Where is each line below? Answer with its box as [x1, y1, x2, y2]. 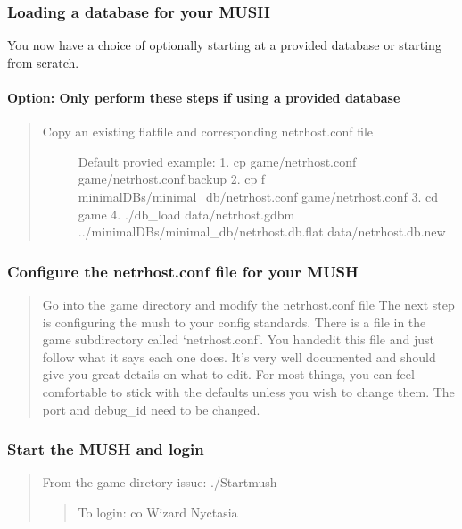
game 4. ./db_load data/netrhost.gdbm [78, 204, 295, 223]
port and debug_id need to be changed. [42, 400, 260, 418]
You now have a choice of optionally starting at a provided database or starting [7, 36, 441, 54]
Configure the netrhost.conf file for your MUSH [7, 260, 359, 282]
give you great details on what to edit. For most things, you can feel [42, 365, 415, 384]
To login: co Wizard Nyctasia [78, 502, 238, 521]
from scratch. [7, 53, 79, 71]
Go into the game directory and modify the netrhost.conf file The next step [42, 294, 455, 313]
